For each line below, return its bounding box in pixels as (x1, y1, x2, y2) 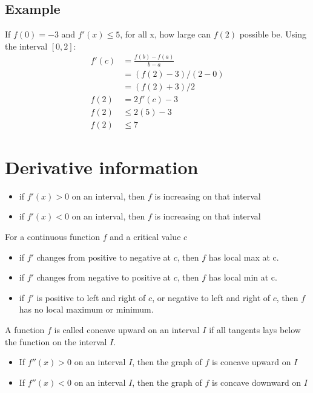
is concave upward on (212, 356, 291, 368)
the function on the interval (5, 335, 107, 348)
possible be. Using (239, 28, 306, 41)
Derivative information (5, 154, 199, 179)
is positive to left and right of (36, 291, 146, 304)
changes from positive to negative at (36, 250, 171, 263)
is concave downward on (212, 375, 301, 388)
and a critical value (110, 230, 181, 243)
